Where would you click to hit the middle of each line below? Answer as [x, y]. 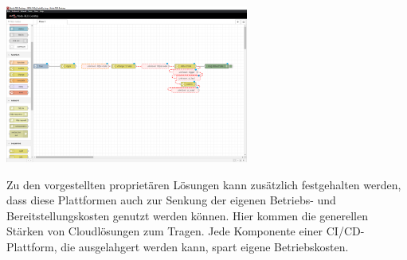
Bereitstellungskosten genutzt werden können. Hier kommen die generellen [187, 215]
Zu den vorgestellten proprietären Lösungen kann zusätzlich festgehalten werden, [204, 184]
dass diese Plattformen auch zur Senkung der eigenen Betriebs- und [171, 200]
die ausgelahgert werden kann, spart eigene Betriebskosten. [205, 247]
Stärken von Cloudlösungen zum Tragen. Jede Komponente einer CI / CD [184, 231]
